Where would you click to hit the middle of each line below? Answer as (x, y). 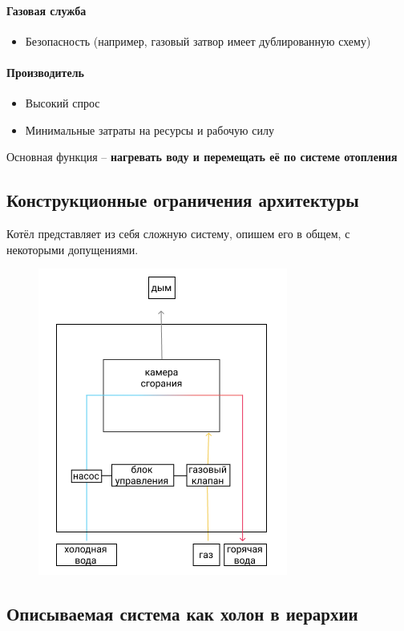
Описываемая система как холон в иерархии (182, 614)
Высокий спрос (63, 103)
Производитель (45, 72)
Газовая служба (46, 10)
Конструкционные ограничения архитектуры (183, 200)
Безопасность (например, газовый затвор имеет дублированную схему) (198, 40)
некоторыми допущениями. (73, 249)
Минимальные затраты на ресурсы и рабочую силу (149, 129)
